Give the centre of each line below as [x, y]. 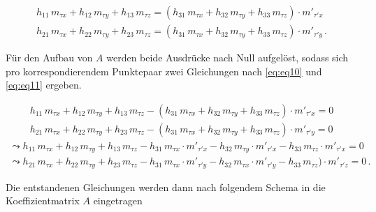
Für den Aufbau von [49, 58]
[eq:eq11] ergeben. [44, 85]
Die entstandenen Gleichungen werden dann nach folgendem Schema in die [166, 187]
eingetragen [118, 200]
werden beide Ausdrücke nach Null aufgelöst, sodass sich [227, 58]
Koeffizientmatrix [43, 200]
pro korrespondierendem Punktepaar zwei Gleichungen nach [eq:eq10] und [164, 71]
